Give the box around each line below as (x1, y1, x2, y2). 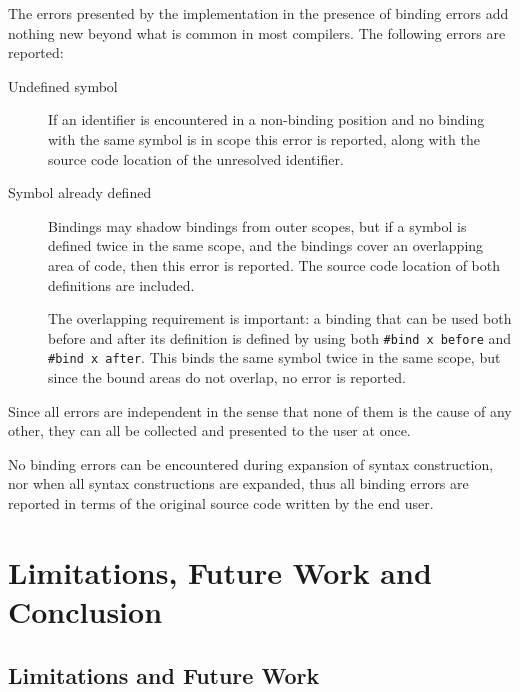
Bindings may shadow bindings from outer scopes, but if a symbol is (48, 215, 467, 236)
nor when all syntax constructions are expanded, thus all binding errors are (8, 473, 469, 494)
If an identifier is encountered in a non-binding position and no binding (48, 109, 485, 130)
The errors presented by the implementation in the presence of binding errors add (8, 3, 509, 23)
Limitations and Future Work (8, 659, 320, 690)
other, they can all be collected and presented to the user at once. (8, 420, 411, 441)
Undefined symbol (8, 75, 118, 96)
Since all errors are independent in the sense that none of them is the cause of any (8, 400, 512, 421)
